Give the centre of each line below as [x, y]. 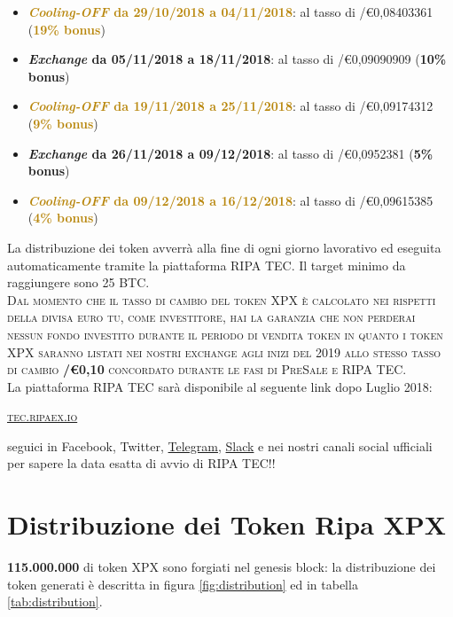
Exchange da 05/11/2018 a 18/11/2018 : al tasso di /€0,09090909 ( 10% [237, 59]
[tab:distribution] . [55, 601]
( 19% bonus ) [66, 29]
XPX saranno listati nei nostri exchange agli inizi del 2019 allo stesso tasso [224, 351]
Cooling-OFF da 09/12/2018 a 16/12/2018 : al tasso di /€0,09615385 [230, 200]
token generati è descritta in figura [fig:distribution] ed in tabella [183, 584]
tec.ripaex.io [43, 416]
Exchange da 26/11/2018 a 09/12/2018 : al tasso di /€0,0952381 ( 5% [230, 153]
